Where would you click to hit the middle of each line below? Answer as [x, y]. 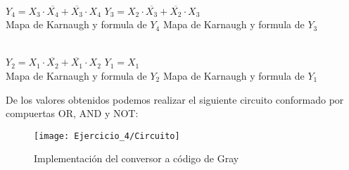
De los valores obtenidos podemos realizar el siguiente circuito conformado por [175, 99]
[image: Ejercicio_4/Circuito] [107, 136]
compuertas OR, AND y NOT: [72, 113]
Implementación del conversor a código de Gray [137, 158]
